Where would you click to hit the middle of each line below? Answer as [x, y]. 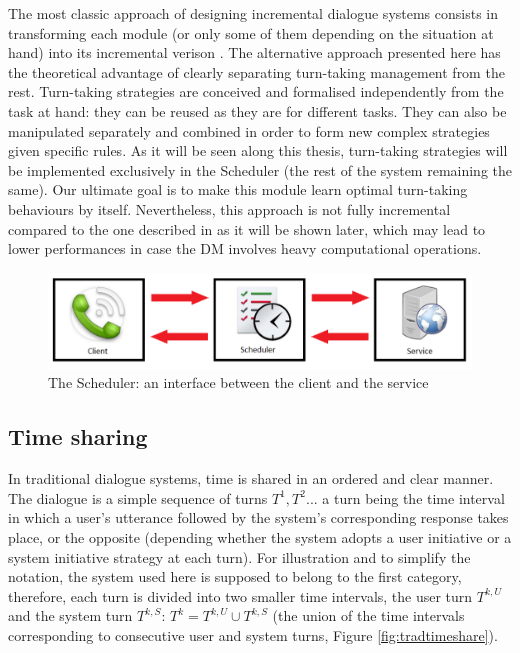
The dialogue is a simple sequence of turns [138, 497]
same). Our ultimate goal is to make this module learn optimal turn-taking [238, 189]
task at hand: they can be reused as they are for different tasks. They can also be [257, 110]
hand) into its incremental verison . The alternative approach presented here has [254, 52]
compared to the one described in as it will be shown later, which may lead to [247, 228]
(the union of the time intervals [368, 615]
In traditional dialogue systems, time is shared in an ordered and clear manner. [251, 478]
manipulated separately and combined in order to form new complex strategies [249, 130]
